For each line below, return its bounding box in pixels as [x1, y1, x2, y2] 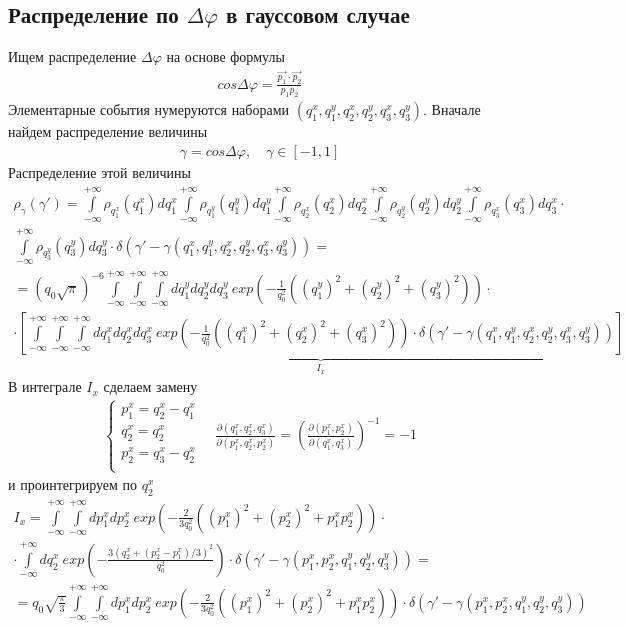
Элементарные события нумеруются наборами [8, 99, 290, 120]
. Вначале [423, 99, 481, 120]
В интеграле [8, 376, 82, 397]
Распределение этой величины [8, 162, 191, 183]
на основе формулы [166, 46, 285, 67]
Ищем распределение [8, 46, 137, 67]
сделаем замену [103, 376, 198, 397]
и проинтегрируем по [8, 474, 138, 495]
